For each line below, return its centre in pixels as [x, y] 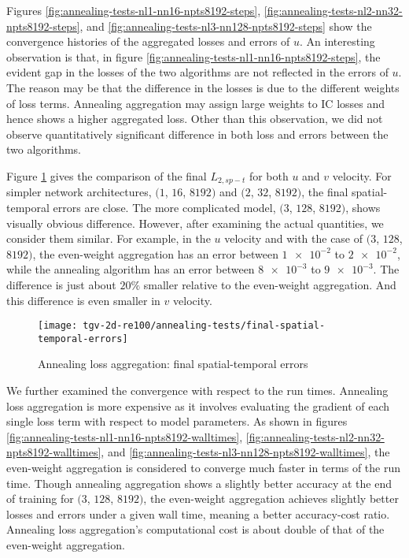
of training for [40, 498]
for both [269, 175]
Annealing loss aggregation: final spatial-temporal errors [173, 364]
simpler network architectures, [79, 192]
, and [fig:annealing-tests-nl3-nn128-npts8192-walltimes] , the [245, 452]
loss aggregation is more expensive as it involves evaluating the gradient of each [198, 405]
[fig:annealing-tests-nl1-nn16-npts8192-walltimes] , [125, 436]
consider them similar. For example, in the [109, 238]
